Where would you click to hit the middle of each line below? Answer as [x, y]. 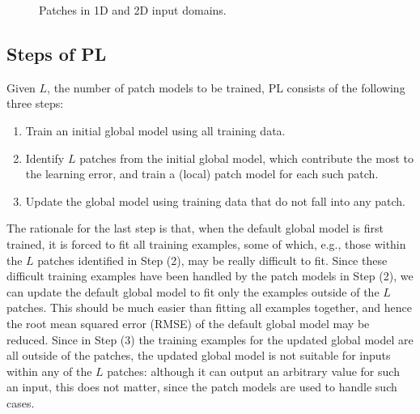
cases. [21, 402]
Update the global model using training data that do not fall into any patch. [215, 201]
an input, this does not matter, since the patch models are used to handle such [202, 387]
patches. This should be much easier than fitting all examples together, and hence [209, 307]
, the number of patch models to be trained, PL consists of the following [226, 87]
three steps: [35, 103]
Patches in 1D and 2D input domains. [133, 10]
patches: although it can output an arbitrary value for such [253, 371]
